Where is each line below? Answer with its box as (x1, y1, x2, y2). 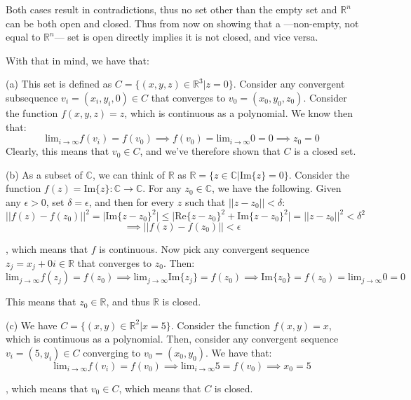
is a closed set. (294, 144, 356, 158)
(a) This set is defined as (6, 76, 112, 91)
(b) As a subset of (6, 167, 83, 181)
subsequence (6, 90, 58, 104)
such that (185, 194, 226, 209)
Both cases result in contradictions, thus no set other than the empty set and (6, 2, 337, 16)
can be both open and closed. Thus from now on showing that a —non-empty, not (6, 15, 359, 30)
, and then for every (88, 194, 175, 209)
